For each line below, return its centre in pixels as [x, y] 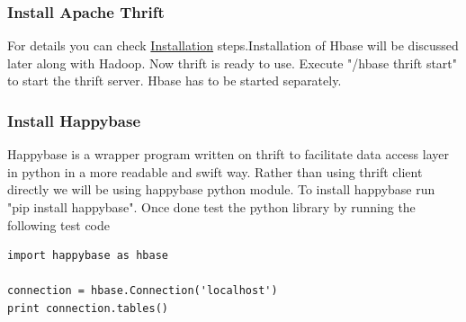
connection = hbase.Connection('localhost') [143, 291]
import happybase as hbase [88, 256]
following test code [59, 224]
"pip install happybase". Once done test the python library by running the [211, 207]
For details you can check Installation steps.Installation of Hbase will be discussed [233, 45]
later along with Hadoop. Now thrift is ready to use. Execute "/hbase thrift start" [233, 63]
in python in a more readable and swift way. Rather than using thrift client [215, 171]
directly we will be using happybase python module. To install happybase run [221, 189]
